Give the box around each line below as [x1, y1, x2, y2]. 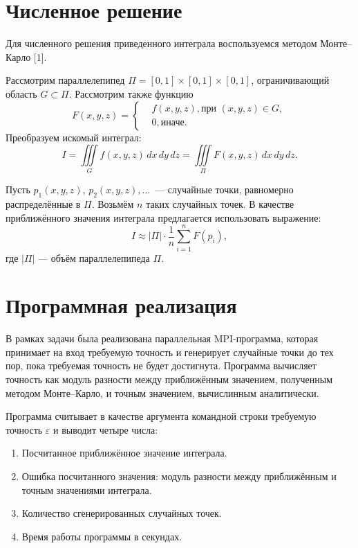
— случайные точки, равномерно [155, 182, 294, 197]
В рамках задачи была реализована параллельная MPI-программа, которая [6, 331, 319, 346]
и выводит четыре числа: [53, 422, 158, 436]
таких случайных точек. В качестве [146, 197, 294, 211]
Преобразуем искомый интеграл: [6, 130, 142, 144]
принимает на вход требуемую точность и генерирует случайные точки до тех [6, 344, 334, 359]
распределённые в [6, 197, 81, 211]
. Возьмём [91, 197, 134, 211]
